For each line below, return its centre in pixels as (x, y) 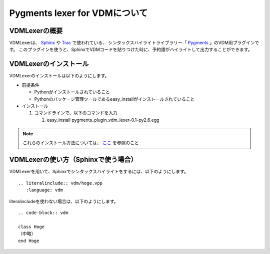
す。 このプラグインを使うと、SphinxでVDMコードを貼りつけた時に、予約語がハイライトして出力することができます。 (131, 49)
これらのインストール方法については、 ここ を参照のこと (81, 143)
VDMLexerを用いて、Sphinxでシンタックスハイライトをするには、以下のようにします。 (99, 172)
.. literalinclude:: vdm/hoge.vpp (60, 183)
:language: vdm (44, 190)
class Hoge (31, 227)
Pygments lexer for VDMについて (78, 13)
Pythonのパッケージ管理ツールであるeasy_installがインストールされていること (114, 99)
